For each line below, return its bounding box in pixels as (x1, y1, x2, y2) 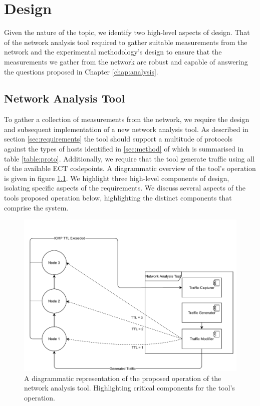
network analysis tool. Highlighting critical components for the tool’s (24, 382, 235, 393)
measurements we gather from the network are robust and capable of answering (4, 56, 248, 66)
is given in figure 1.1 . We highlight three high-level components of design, (4, 172, 229, 183)
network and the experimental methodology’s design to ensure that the (4, 46, 222, 57)
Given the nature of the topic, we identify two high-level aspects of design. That (4, 27, 250, 37)
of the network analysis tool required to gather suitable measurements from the (4, 36, 247, 47)
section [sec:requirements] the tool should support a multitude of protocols (4, 133, 233, 144)
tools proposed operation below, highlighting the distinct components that (4, 192, 232, 203)
